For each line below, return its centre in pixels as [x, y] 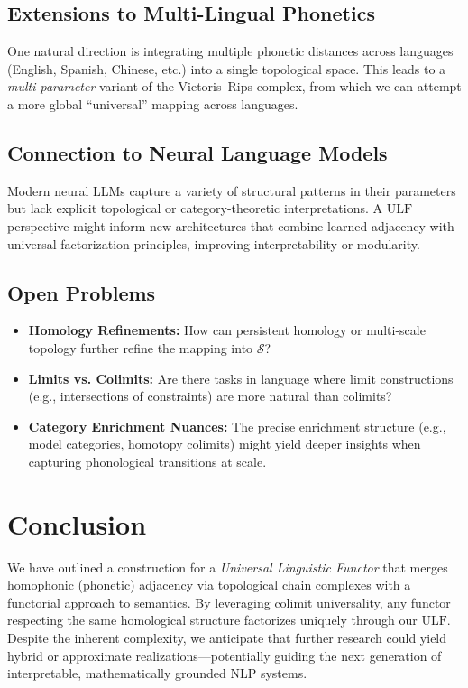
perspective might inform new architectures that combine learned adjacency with [231, 225]
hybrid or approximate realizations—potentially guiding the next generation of [225, 655]
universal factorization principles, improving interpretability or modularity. [214, 243]
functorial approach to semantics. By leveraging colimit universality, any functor [229, 602]
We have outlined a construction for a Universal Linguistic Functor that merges [228, 567]
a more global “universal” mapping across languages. [153, 103]
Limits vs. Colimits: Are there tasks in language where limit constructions [241, 378]
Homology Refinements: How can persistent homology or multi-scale [227, 330]
